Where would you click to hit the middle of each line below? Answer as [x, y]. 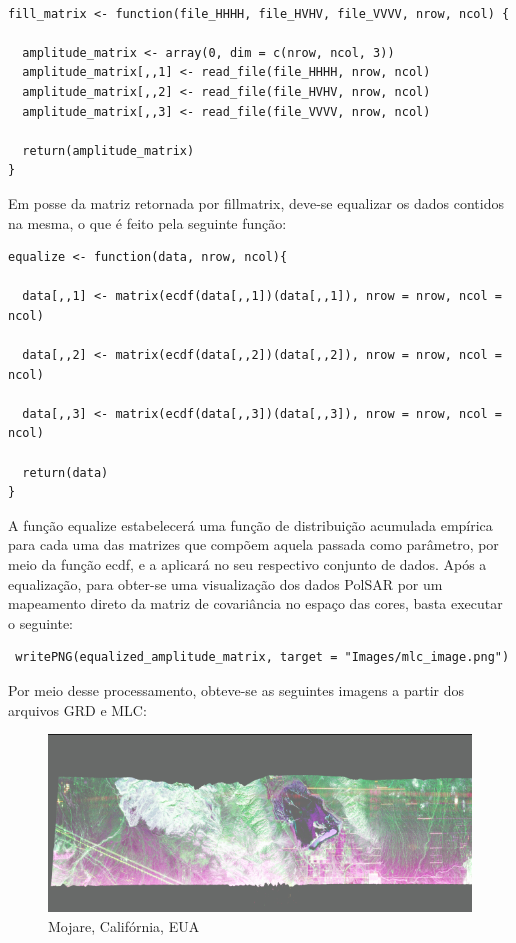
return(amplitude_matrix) [108, 150]
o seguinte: [41, 622]
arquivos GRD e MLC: [77, 709]
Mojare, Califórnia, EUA [124, 925]
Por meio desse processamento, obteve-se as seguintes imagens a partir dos [236, 690]
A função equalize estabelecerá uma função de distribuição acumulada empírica [250, 524]
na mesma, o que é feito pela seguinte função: [147, 222]
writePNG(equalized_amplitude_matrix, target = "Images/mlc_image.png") [262, 657]
